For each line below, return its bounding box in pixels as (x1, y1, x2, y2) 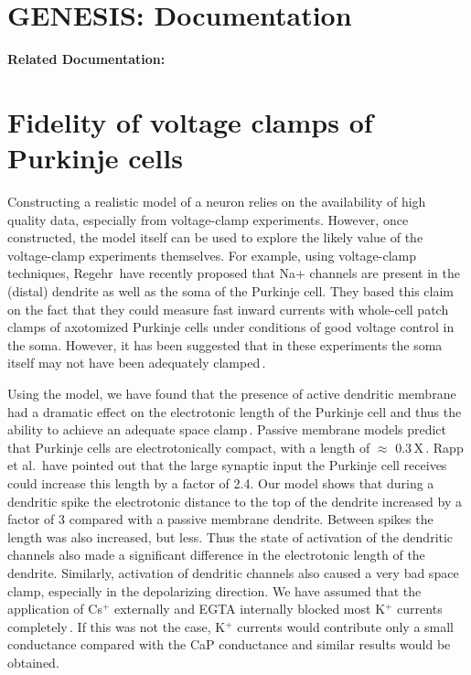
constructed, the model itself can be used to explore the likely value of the (7, 228, 423, 247)
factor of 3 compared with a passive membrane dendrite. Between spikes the (7, 509, 434, 529)
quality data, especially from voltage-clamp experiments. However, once (7, 209, 409, 229)
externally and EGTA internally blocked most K (113, 599, 386, 618)
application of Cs (7, 599, 102, 618)
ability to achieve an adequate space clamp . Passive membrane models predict (7, 420, 447, 439)
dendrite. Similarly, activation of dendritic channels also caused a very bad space (7, 562, 459, 582)
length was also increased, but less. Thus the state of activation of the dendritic (7, 527, 454, 546)
